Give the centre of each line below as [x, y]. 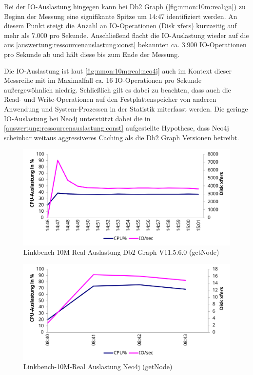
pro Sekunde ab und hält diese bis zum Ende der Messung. [92, 54]
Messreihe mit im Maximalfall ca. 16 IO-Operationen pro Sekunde [103, 80]
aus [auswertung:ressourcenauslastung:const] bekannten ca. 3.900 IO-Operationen [125, 45]
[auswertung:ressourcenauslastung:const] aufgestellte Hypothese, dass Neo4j [117, 128]
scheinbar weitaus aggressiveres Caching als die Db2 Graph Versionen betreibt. [122, 137]
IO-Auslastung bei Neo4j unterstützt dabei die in [77, 118]
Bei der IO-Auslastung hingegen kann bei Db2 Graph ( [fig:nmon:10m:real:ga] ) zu [125, 6]
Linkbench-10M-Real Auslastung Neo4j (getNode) [98, 366]
